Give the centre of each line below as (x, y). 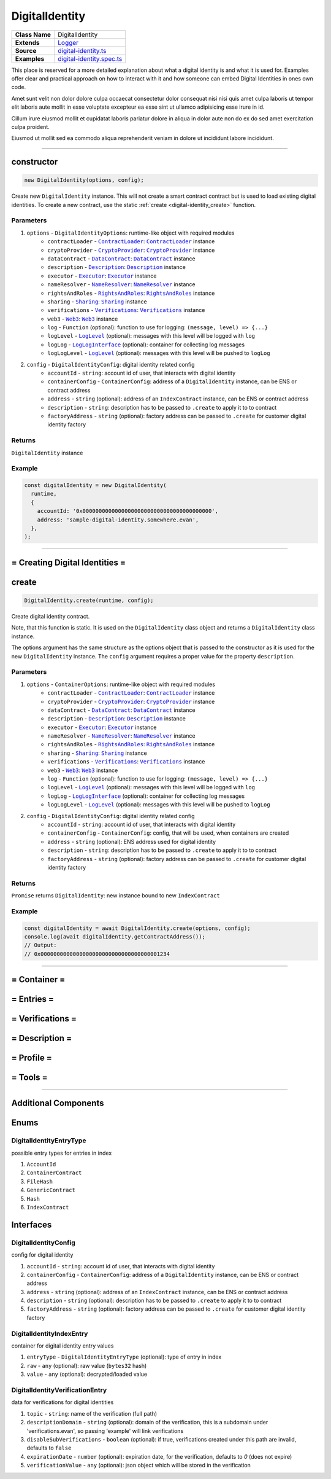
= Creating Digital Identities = (68, 562)
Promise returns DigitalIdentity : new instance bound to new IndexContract (116, 896)
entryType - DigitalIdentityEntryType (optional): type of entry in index (124, 1357)
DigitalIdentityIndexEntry (50, 1333)
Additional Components (58, 1103)
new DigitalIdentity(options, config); (84, 180)
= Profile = (32, 1058)
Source (26, 50)
